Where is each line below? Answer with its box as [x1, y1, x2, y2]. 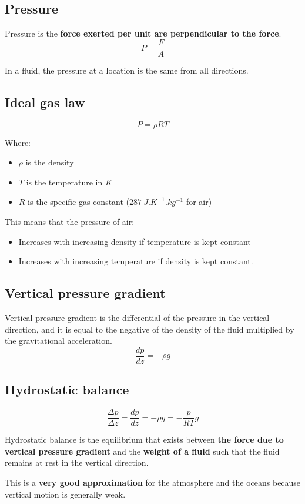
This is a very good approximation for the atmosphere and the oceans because [5, 476, 301, 488]
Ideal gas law [5, 92, 85, 111]
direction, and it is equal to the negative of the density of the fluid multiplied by [5, 323, 294, 335]
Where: [5, 136, 31, 148]
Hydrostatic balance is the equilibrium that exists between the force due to [5, 433, 284, 446]
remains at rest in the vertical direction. [5, 456, 149, 469]
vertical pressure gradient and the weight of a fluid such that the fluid [5, 445, 280, 457]
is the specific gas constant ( [28, 195, 130, 208]
